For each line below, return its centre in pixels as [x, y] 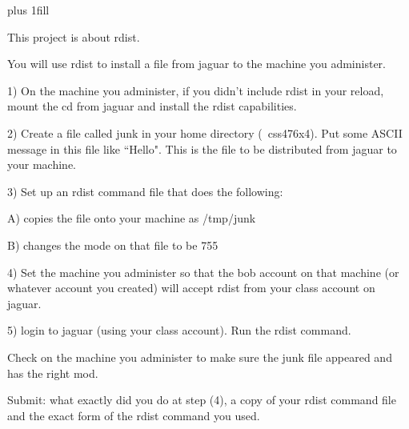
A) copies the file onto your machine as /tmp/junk [132, 218]
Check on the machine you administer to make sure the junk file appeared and [200, 357]
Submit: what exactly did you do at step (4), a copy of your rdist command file [202, 400]
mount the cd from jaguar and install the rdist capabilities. [152, 106]
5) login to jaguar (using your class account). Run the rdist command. [179, 330]
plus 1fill [28, 10]
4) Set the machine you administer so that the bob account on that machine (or [203, 272]
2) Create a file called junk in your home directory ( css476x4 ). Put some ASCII [205, 132]
